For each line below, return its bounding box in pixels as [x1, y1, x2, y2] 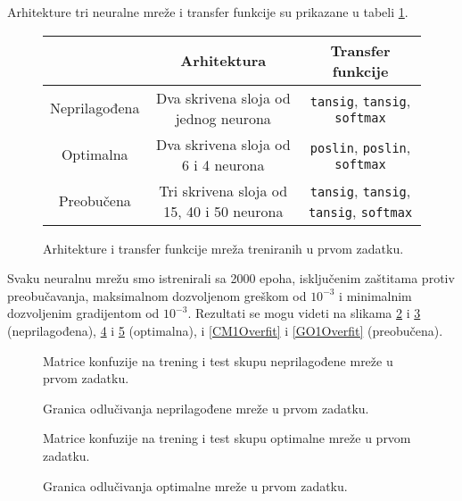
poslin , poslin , [309, 137, 411, 158]
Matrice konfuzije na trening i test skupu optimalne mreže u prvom [43, 429, 411, 447]
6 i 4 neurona [182, 154, 265, 175]
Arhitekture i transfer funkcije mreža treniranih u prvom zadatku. [43, 238, 404, 257]
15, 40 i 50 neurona [163, 200, 284, 221]
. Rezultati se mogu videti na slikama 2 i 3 [187, 304, 421, 322]
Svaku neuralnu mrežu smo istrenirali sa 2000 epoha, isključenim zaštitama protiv [7, 269, 455, 288]
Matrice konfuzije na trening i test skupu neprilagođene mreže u [43, 351, 393, 370]
